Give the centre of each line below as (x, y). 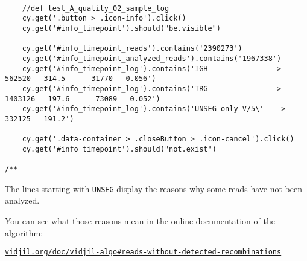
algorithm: (24, 232)
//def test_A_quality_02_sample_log (96, 8)
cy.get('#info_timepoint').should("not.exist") (119, 149)
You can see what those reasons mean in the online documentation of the (140, 221)
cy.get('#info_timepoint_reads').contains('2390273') (132, 49)
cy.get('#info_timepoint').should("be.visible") (121, 28)
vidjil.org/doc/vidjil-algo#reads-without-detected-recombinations (143, 252)
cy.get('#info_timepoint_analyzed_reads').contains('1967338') (152, 58)
